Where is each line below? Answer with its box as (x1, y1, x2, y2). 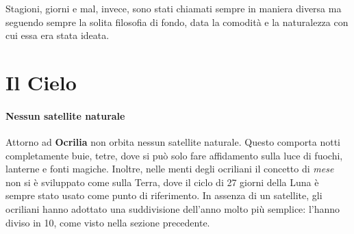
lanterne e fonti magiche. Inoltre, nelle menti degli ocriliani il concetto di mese (5, 161, 334, 176)
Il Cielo (5, 68, 77, 96)
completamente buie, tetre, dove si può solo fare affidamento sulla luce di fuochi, (5, 148, 343, 162)
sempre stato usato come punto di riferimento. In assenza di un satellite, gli (5, 188, 323, 203)
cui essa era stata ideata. (5, 28, 110, 42)
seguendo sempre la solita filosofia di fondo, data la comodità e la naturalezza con (5, 14, 349, 29)
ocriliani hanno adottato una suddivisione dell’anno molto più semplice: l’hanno (5, 201, 340, 216)
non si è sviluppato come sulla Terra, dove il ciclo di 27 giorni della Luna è (5, 174, 319, 189)
